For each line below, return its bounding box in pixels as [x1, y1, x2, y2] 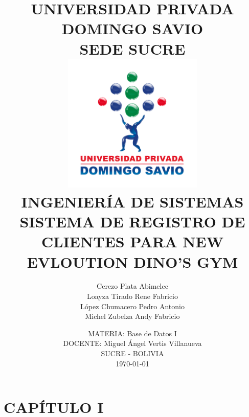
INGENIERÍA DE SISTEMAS [21, 191, 244, 212]
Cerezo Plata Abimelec [97, 281, 168, 291]
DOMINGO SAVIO [61, 18, 203, 39]
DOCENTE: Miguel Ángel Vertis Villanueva [63, 338, 202, 349]
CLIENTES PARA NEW [41, 231, 223, 252]
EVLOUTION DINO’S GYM [27, 251, 238, 272]
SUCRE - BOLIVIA [101, 348, 164, 358]
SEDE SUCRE [79, 38, 186, 59]
